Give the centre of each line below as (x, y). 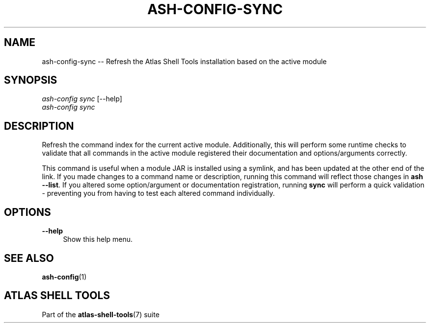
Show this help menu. (98, 239)
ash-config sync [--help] (82, 99)
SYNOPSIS (31, 80)
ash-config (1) (64, 277)
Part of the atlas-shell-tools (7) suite (101, 314)
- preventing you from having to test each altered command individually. (158, 193)
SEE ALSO (29, 258)
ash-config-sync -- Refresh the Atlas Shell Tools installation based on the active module (184, 61)
